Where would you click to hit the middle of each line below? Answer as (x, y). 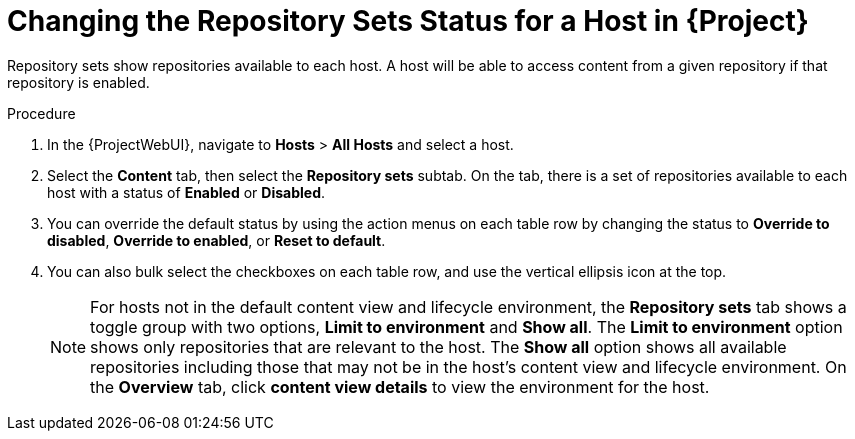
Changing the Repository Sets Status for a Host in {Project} (408, 21)
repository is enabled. (78, 82)
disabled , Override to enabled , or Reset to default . (216, 240)
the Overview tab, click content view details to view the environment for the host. (400, 386)
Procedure (41, 113)
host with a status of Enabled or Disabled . (186, 192)
